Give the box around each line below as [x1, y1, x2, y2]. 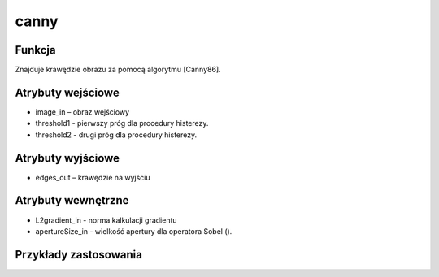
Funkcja [15, 43, 56, 57]
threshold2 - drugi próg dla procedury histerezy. [35, 130, 198, 140]
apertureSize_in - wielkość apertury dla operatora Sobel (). [35, 226, 233, 236]
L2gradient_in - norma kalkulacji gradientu [35, 215, 178, 225]
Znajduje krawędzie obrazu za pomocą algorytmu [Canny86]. [15, 65, 221, 75]
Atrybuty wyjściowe [15, 151, 120, 165]
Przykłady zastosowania [15, 248, 142, 262]
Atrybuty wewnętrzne [15, 193, 129, 207]
